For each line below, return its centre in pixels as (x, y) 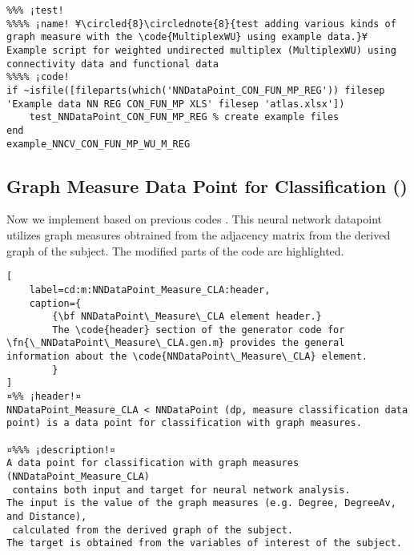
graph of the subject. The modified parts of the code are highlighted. (175, 250)
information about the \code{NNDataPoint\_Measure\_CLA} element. (187, 357)
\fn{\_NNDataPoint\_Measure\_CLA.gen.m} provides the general (176, 343)
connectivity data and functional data (113, 64)
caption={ (55, 303)
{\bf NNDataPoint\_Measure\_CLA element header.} (187, 317)
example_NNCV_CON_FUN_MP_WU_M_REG (98, 144)
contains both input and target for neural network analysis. (181, 490)
